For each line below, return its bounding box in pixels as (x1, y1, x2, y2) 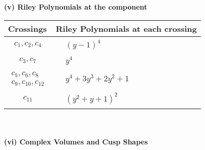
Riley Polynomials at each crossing (56, 22, 197, 34)
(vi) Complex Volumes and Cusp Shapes (4, 136, 148, 146)
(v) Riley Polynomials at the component (4, 2, 147, 12)
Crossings (8, 22, 47, 34)
